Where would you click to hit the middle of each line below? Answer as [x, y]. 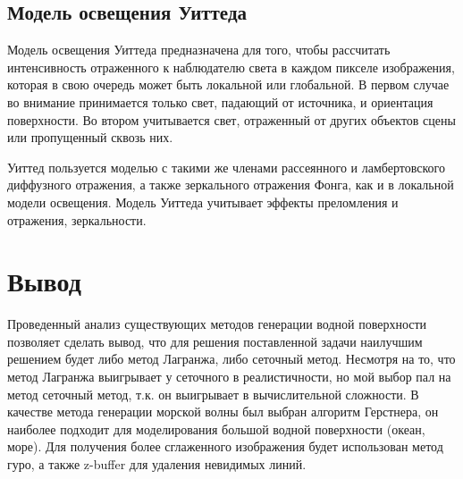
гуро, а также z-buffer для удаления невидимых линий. [157, 464]
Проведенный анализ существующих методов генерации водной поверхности [217, 324]
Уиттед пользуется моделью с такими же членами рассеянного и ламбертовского [226, 167]
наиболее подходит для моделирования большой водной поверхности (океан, [216, 429]
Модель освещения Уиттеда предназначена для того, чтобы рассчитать [199, 50]
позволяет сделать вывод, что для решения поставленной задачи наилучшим [215, 341]
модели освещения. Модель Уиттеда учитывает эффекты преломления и [203, 202]
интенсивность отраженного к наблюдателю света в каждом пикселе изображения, [231, 67]
